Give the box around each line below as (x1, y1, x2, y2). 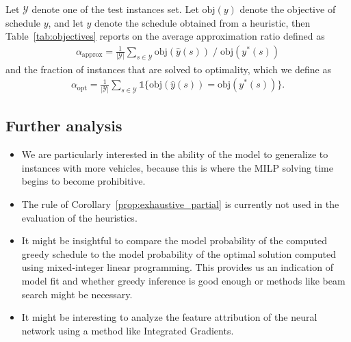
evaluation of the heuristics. (21, 210, 138, 224)
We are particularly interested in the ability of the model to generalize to (21, 147, 328, 161)
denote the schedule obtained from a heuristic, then (94, 15, 311, 29)
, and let (48, 15, 83, 29)
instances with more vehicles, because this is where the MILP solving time (21, 160, 333, 174)
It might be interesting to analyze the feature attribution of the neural (21, 310, 317, 324)
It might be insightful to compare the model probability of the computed (21, 233, 328, 248)
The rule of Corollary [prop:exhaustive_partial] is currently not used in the (21, 197, 339, 211)
